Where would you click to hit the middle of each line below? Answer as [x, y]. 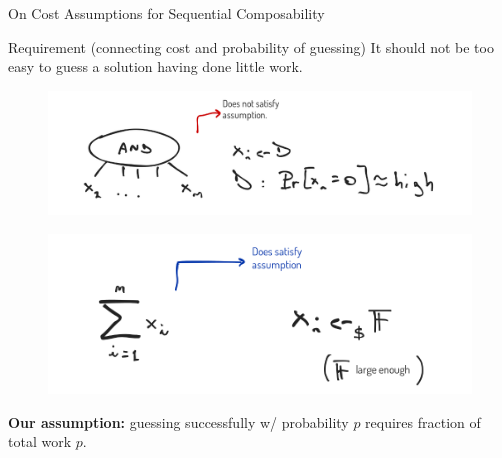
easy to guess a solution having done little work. [155, 66]
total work [40, 441]
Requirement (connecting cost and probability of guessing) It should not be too [251, 46]
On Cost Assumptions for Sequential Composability [166, 13]
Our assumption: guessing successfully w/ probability [178, 421]
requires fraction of [423, 421]
